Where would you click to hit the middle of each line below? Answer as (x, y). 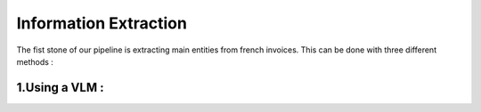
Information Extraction (102, 23)
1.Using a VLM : (60, 88)
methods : (35, 61)
